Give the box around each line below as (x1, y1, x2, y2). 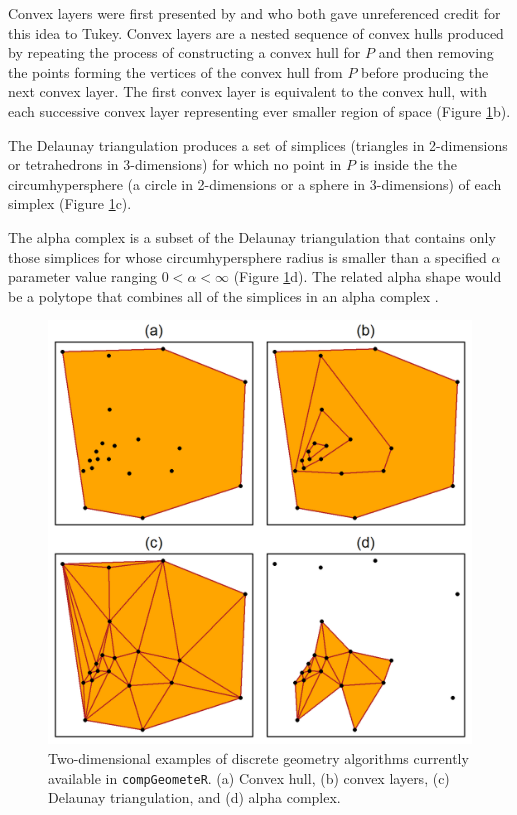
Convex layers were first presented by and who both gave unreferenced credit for (8, 3, 501, 23)
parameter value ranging (8, 266, 158, 287)
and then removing (378, 42, 494, 63)
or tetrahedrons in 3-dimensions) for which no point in (8, 154, 342, 175)
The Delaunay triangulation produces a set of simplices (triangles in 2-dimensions (8, 134, 508, 155)
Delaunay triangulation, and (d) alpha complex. (48, 787, 341, 808)
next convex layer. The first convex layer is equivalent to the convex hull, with (8, 81, 487, 102)
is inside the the (359, 154, 458, 175)
